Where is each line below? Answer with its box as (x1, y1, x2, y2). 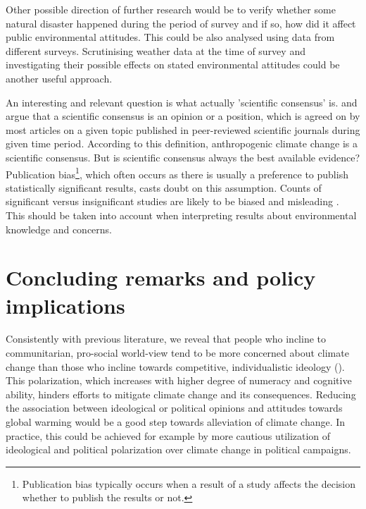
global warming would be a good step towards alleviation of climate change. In (6, 415, 346, 429)
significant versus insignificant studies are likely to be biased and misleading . (6, 194, 339, 209)
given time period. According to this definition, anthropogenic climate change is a (6, 136, 358, 151)
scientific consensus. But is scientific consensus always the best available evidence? (6, 149, 360, 164)
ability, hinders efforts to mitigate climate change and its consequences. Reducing (6, 386, 356, 401)
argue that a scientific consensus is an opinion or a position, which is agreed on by (6, 109, 360, 123)
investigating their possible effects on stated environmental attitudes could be (6, 57, 340, 72)
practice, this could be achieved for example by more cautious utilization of (6, 428, 331, 443)
